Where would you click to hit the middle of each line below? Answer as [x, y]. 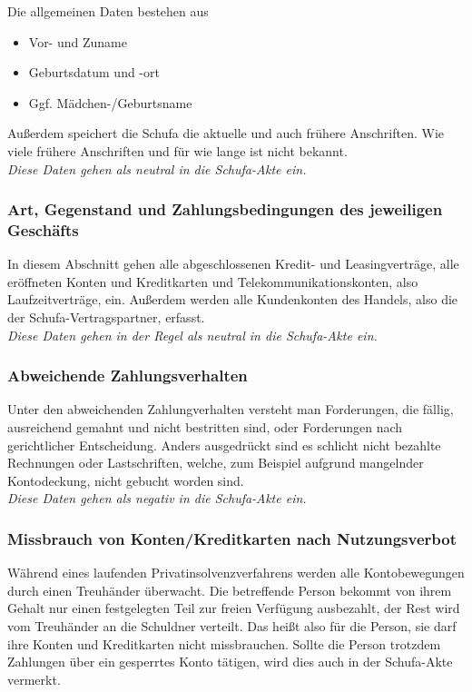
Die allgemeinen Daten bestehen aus [108, 11]
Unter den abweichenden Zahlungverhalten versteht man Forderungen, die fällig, [231, 409]
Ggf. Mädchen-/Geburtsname [110, 102]
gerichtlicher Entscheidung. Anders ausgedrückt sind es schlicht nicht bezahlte [224, 445]
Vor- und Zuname [78, 41]
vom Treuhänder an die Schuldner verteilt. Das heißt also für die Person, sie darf [232, 626]
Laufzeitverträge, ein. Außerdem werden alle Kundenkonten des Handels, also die [233, 299]
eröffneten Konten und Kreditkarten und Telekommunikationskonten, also [213, 281]
